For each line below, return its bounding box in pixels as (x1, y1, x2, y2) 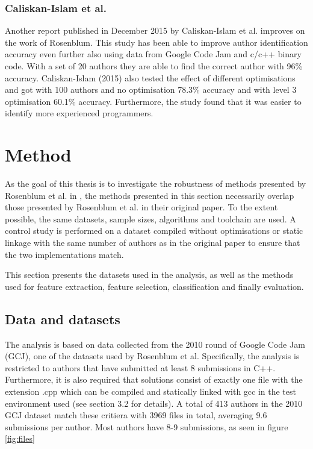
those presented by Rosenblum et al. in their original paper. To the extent (5, 201, 278, 213)
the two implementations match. (5, 248, 124, 260)
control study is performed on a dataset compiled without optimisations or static (5, 224, 303, 237)
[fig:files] (5, 432, 35, 445)
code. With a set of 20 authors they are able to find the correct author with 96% (5, 60, 303, 72)
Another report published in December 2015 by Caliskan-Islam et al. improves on (5, 24, 305, 37)
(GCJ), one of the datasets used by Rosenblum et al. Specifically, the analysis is (5, 350, 300, 362)
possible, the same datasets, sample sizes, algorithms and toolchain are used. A (5, 212, 296, 225)
